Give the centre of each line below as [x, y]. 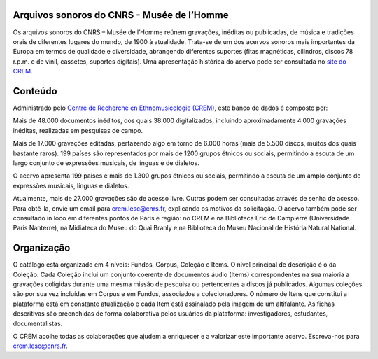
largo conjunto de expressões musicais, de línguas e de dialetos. [106, 163]
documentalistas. [38, 323]
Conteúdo [35, 91]
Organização [42, 248]
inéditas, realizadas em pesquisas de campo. [78, 130]
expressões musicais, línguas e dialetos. [71, 185]
